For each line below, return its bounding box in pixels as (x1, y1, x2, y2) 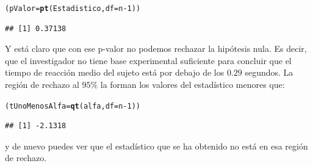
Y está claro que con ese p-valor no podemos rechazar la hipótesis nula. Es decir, (5, 42, 307, 55)
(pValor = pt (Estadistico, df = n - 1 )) (5, 4, 141, 13)
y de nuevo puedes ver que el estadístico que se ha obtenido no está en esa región (5, 139, 308, 152)
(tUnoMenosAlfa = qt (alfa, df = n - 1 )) (5, 101, 141, 110)
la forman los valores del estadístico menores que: (100, 78, 285, 91)
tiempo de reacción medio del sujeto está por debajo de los (5, 66, 225, 79)
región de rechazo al (5, 78, 79, 91)
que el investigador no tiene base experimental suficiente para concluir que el (5, 54, 292, 67)
